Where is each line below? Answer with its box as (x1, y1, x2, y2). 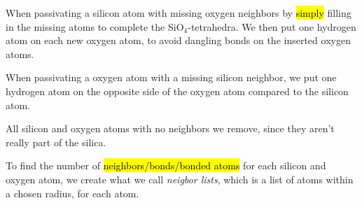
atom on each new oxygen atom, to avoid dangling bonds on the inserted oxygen (6, 33, 351, 48)
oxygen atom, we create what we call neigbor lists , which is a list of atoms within (6, 171, 354, 186)
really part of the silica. (6, 134, 106, 149)
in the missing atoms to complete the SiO (6, 19, 184, 34)
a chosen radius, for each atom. (6, 185, 139, 200)
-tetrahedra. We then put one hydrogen (188, 19, 356, 34)
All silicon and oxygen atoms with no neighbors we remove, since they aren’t (6, 121, 335, 136)
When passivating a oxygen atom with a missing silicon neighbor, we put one (6, 70, 337, 85)
